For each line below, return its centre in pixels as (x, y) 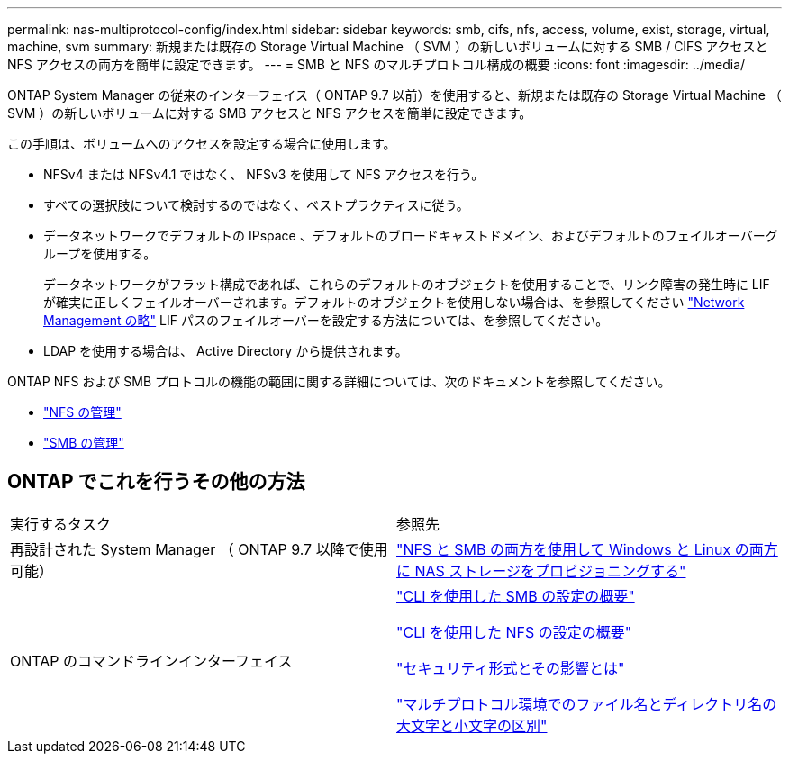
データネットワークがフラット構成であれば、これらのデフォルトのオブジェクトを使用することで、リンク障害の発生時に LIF (407, 284)
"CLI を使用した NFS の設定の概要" (514, 632)
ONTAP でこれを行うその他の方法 (156, 482)
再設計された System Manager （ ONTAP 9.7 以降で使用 (199, 549)
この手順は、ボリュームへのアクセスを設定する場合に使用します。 (202, 144)
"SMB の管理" (84, 443)
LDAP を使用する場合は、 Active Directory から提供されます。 (226, 351)
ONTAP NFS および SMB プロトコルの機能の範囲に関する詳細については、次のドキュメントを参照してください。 (339, 381)
